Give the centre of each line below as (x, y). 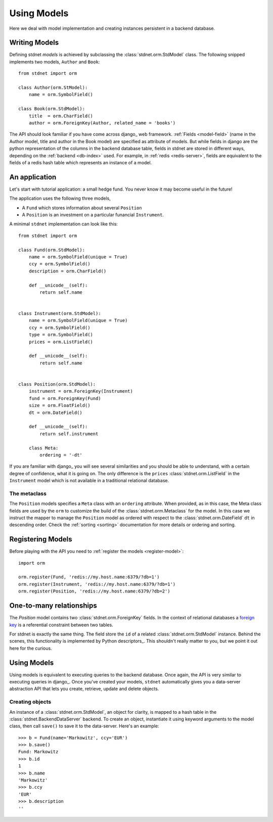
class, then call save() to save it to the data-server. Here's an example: (84, 726)
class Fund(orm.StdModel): (52, 250)
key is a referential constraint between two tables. (61, 625)
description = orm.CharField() (67, 271)
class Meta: (43, 448)
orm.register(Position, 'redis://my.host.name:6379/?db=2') (94, 591)
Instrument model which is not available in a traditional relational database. (89, 481)
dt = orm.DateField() (56, 413)
